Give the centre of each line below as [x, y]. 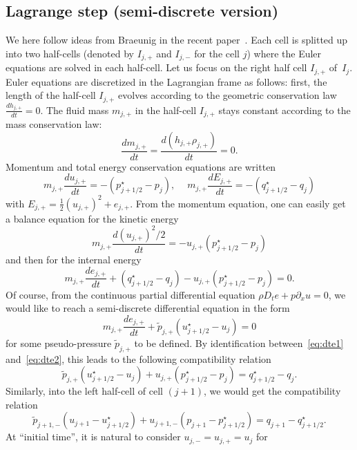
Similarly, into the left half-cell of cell [84, 391]
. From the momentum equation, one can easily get [238, 203]
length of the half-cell [51, 95]
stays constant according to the [284, 110]
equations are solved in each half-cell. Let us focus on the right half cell [156, 67]
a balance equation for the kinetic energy [92, 218]
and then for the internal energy [74, 260]
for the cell [217, 53]
